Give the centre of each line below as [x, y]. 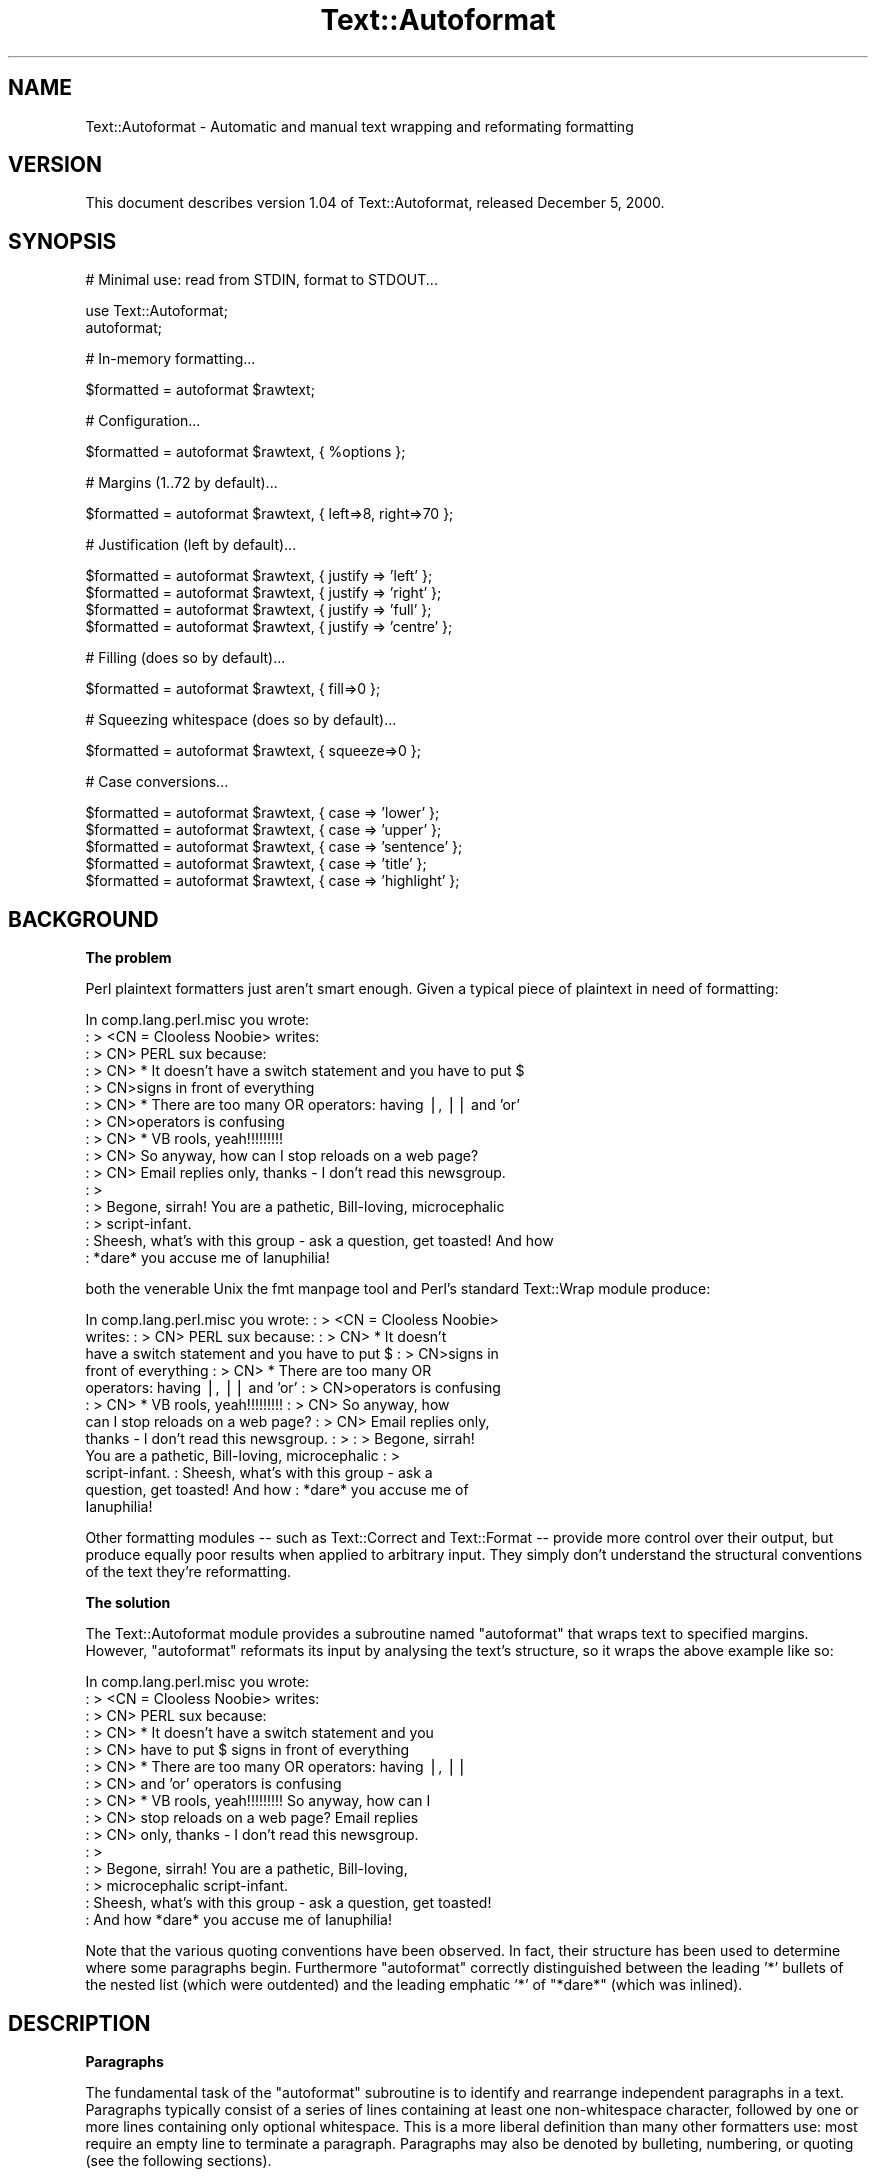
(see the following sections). [178, 2160]
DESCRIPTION [79, 2023]
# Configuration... [143, 421]
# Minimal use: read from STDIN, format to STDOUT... [261, 280]
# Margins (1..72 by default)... [181, 483]
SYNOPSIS [62, 241]
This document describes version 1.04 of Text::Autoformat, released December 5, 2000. [375, 203]
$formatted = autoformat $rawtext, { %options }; [245, 452]
